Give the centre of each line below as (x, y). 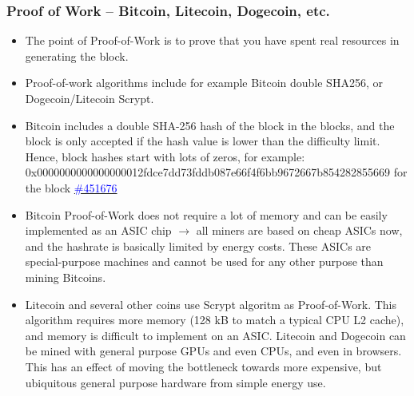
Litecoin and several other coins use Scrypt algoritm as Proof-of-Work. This (211, 304)
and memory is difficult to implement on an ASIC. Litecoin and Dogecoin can (215, 335)
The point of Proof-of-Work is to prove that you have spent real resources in (212, 40)
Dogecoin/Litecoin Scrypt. (90, 98)
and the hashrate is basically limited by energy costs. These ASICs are (198, 246)
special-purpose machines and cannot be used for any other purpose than (204, 261)
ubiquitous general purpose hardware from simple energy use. (175, 382)
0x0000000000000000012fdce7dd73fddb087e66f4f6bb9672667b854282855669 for (216, 172)
